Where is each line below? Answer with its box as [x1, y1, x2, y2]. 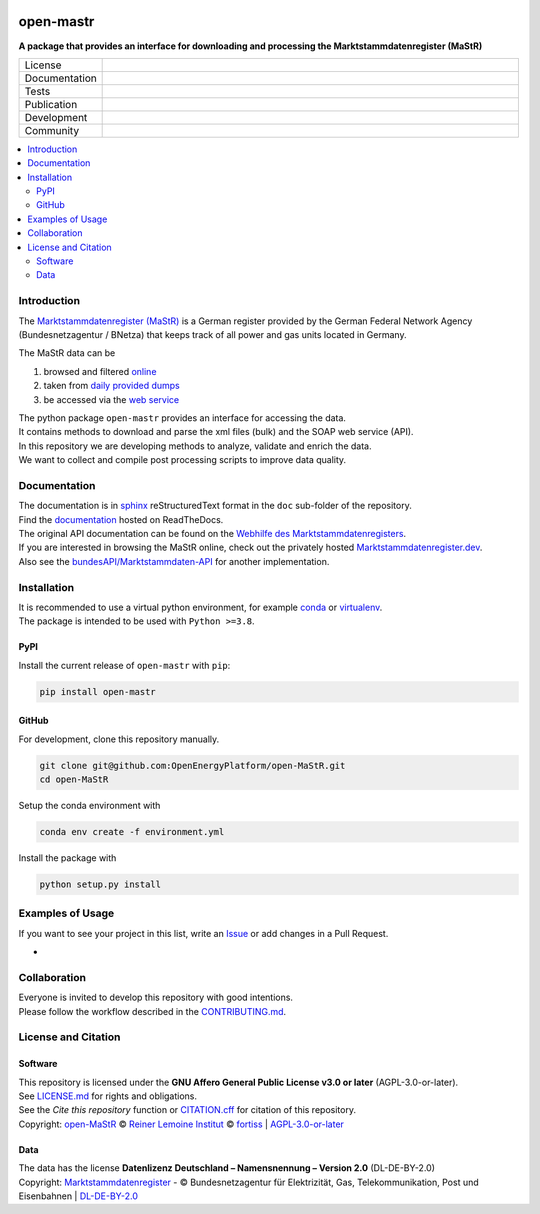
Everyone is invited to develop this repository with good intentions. [18, 991, 294, 1004]
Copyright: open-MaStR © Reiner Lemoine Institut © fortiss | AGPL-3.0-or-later [18, 1118, 345, 1130]
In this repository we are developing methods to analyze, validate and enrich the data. [18, 440, 372, 452]
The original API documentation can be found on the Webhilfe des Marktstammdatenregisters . [18, 528, 407, 539]
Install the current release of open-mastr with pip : [18, 659, 231, 671]
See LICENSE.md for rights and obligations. [18, 1090, 198, 1102]
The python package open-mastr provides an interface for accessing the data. [18, 411, 347, 424]
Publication [24, 97, 78, 111]
